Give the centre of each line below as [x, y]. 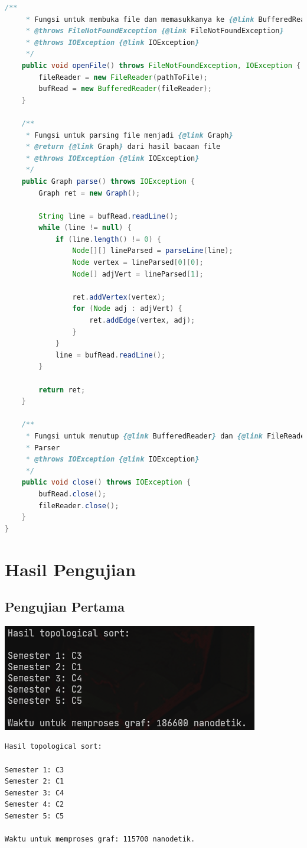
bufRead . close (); [72, 494]
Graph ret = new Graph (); [89, 193]
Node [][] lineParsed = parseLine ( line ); [153, 251]
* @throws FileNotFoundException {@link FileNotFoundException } [155, 31]
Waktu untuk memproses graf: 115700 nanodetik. [100, 839]
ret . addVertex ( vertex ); [119, 297]
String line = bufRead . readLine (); [108, 216]
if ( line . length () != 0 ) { [108, 239]
